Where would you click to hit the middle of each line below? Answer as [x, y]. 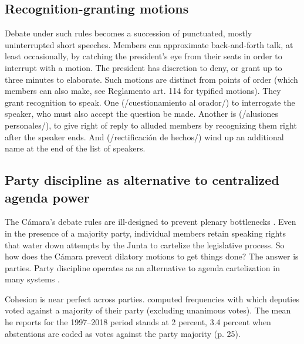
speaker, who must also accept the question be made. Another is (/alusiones [142, 114]
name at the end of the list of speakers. [75, 148]
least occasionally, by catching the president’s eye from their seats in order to [143, 56]
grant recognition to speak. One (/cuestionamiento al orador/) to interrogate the [150, 102]
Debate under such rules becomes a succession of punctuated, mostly [129, 33]
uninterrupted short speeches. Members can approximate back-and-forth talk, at [149, 44]
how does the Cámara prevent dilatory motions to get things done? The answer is [152, 256]
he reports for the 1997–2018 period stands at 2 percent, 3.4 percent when [138, 322]
